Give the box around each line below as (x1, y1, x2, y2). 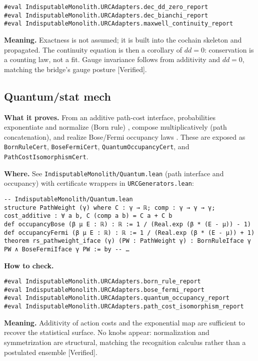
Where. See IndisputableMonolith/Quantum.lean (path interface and (4, 168, 224, 178)
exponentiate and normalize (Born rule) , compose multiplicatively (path (4, 122, 227, 132)
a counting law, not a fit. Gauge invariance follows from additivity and (4, 54, 220, 65)
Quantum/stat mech (4, 88, 111, 104)
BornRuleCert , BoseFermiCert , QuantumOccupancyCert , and (4, 141, 189, 152)
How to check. (4, 260, 54, 270)
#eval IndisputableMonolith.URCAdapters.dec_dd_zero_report (4, 4, 208, 11)
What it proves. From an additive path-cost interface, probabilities (4, 112, 215, 122)
